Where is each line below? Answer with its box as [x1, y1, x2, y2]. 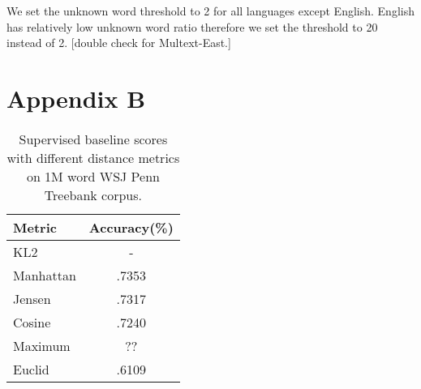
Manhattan [13, 265, 76, 284]
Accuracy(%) [88, 217, 174, 237]
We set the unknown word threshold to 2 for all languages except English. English [6, 2, 415, 19]
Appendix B [6, 81, 146, 114]
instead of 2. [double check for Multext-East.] [6, 34, 231, 51]
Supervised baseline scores [19, 129, 168, 148]
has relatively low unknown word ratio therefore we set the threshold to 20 [6, 18, 378, 35]
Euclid [13, 359, 49, 378]
